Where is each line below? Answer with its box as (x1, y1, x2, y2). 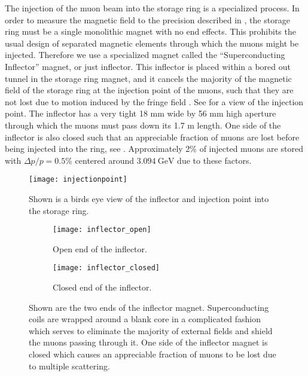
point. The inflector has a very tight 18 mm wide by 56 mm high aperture (5, 107, 276, 120)
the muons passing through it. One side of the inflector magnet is (29, 336, 268, 349)
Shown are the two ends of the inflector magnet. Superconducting (29, 301, 269, 313)
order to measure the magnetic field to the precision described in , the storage (5, 13, 290, 26)
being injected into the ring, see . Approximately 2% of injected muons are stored (5, 142, 303, 155)
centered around (75, 154, 135, 166)
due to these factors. (177, 154, 252, 166)
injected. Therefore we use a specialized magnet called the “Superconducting (5, 48, 285, 61)
